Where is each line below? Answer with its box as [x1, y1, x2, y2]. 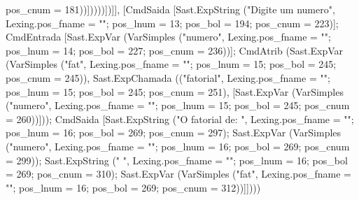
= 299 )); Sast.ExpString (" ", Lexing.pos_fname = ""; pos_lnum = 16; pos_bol [6, 152, 348, 167]
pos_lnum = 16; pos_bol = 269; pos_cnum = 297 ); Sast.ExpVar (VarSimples [6, 125, 342, 140]
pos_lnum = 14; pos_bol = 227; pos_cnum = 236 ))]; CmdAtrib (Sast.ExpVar [6, 43, 344, 57]
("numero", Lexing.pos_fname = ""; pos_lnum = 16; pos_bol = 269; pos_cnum [6, 138, 350, 153]
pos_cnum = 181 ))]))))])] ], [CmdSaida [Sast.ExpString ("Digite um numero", [6, 2, 335, 16]
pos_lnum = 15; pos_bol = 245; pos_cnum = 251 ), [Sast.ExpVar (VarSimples [6, 84, 344, 99]
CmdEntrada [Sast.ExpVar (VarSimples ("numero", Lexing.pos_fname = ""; [6, 29, 331, 44]
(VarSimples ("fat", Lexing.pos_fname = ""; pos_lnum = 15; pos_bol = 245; [6, 57, 337, 71]
